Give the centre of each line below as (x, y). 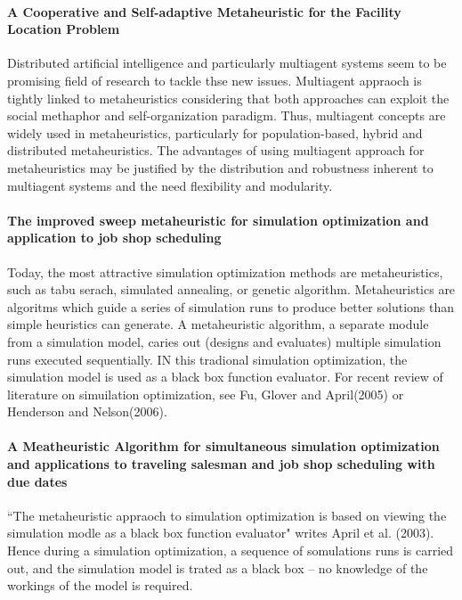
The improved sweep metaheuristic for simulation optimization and (218, 220)
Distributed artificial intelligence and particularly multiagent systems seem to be (227, 63)
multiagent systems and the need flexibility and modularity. (170, 185)
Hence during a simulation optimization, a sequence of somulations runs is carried (231, 551)
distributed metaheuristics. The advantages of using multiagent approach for (216, 150)
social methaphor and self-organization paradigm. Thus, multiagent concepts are (227, 115)
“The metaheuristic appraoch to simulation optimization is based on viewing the (227, 515)
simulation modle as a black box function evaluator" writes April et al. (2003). (221, 533)
